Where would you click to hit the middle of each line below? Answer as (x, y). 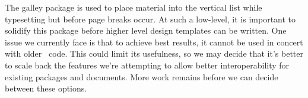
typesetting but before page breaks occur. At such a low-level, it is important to (150, 19)
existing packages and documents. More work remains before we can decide (142, 76)
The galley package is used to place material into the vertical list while (134, 7)
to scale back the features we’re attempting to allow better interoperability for (147, 65)
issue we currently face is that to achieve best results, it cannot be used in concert (154, 42)
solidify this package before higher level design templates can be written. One (146, 30)
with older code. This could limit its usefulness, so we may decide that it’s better (154, 53)
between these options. (46, 88)
